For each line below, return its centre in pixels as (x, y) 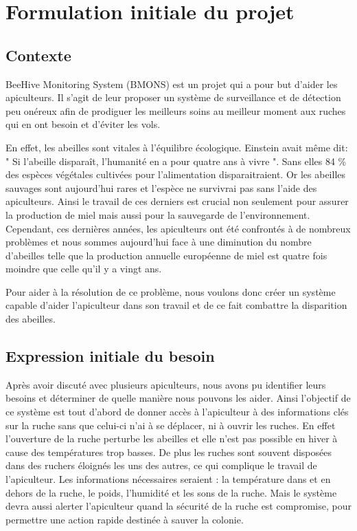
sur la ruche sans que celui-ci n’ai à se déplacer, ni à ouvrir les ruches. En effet (171, 425)
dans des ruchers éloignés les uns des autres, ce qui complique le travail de (161, 465)
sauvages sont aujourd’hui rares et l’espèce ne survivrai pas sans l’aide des (161, 187)
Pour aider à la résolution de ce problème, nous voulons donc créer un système (171, 291)
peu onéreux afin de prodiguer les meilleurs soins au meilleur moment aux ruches (176, 110)
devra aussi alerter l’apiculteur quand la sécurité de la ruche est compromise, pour (178, 506)
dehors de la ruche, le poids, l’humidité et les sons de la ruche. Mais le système (171, 492)
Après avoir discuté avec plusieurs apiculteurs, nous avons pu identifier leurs (166, 384)
